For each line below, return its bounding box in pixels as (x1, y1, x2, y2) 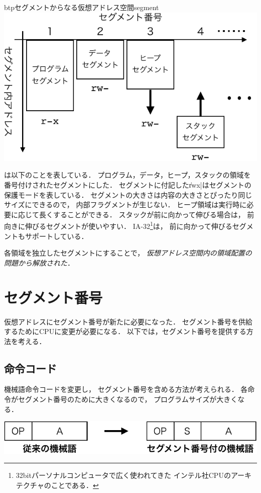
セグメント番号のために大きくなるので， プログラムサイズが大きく (18, 394, 238, 404)
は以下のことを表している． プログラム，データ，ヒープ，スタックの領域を (4, 170, 251, 180)
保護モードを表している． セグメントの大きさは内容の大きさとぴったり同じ (4, 189, 252, 200)
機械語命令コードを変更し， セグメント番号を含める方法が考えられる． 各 (4, 384, 248, 394)
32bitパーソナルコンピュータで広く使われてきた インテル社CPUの (16, 470, 231, 480)
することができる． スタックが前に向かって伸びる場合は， (53, 209, 245, 219)
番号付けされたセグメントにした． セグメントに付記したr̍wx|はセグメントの (4, 179, 251, 190)
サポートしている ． (25, 230, 88, 241)
